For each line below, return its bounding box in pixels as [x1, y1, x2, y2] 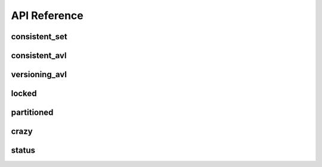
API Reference [11, 9, 83, 22]
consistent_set [11, 31, 68, 42]
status [11, 146, 36, 156]
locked [11, 89, 37, 99]
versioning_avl [11, 70, 67, 80]
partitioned [11, 108, 54, 118]
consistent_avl [11, 51, 67, 61]
